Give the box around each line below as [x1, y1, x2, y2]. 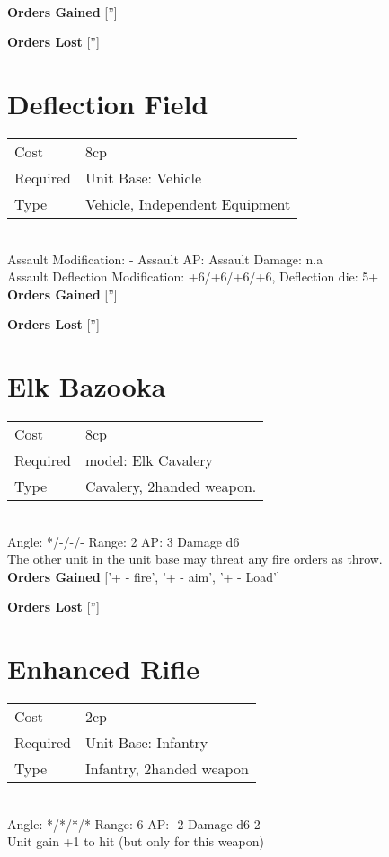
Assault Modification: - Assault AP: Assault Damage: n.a [7, 249, 323, 268]
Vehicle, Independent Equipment [84, 192, 291, 214]
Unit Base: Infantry [84, 732, 208, 754]
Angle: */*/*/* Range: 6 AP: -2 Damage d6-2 [7, 814, 261, 833]
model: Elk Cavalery [84, 450, 214, 470]
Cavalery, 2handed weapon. [84, 476, 257, 496]
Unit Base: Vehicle [84, 166, 202, 188]
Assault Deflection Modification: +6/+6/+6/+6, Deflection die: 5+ [7, 267, 379, 286]
